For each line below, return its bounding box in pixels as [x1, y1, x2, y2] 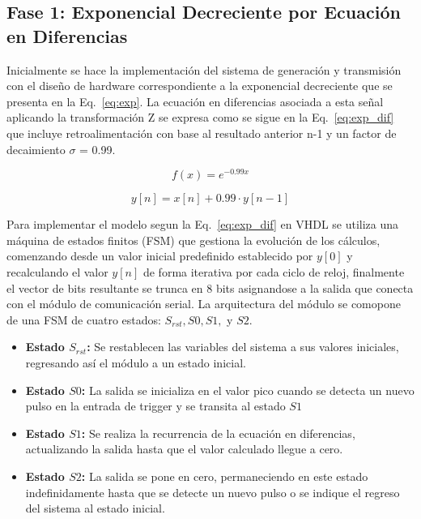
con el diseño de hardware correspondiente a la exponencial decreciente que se [6, 77, 393, 94]
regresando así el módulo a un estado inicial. [25, 354, 246, 371]
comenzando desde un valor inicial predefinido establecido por [6, 247, 313, 264]
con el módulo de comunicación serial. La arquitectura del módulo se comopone [6, 295, 401, 312]
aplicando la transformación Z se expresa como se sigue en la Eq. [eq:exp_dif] [6, 109, 394, 126]
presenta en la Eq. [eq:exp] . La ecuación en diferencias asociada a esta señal [6, 92, 384, 109]
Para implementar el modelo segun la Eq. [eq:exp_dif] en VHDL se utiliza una [6, 216, 399, 233]
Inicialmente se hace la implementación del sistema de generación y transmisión [6, 61, 402, 78]
